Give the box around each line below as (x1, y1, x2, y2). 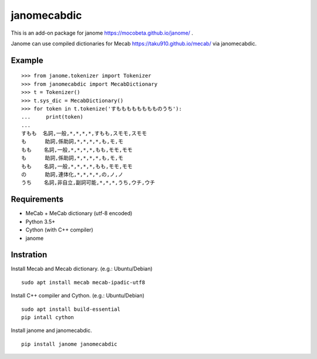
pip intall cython (21, 314, 75, 320)
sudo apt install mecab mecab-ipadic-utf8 (21, 279, 146, 286)
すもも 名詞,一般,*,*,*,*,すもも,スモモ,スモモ (21, 130, 147, 137)
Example (11, 55, 43, 65)
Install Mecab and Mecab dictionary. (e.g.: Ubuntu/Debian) (11, 265, 153, 273)
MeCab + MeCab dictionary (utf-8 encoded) (25, 210, 133, 217)
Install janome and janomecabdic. (11, 327, 92, 334)
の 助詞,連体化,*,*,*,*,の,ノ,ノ (21, 171, 123, 178)
